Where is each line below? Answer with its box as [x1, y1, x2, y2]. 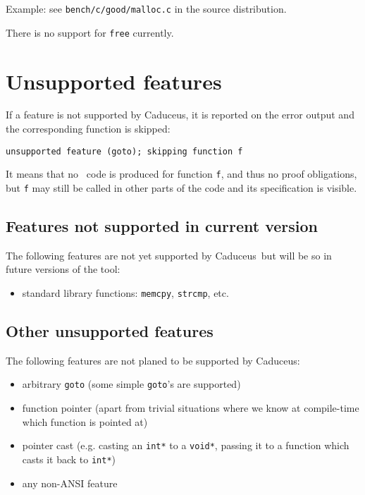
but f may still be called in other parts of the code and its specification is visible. [6, 180, 357, 195]
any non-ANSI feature [22, 475, 118, 490]
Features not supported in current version [6, 214, 318, 236]
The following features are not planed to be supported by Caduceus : [6, 353, 300, 367]
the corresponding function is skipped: [6, 121, 171, 136]
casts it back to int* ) [22, 451, 116, 466]
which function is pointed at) [22, 414, 148, 429]
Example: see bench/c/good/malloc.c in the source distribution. [6, 1, 287, 16]
